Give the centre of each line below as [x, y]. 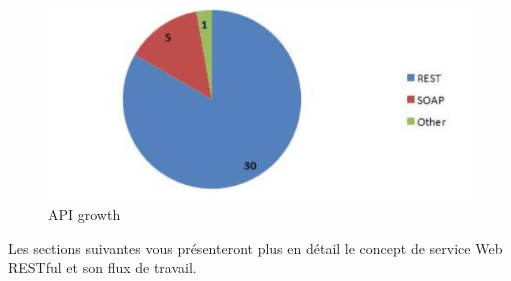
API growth [84, 214]
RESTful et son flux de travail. [102, 267]
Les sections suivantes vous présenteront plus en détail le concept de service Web [255, 247]
